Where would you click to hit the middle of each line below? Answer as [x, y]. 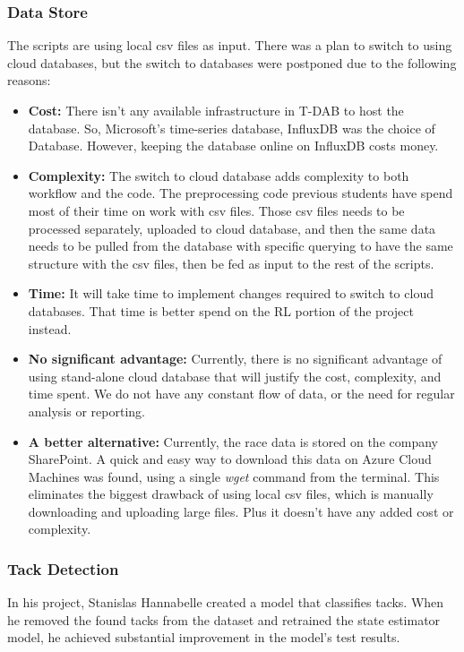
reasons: [29, 80]
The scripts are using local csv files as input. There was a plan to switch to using [230, 45]
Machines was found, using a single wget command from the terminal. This [234, 476]
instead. [50, 328]
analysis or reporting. [86, 411]
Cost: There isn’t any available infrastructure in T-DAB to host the [216, 110]
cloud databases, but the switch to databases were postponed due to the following [232, 62]
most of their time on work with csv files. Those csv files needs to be [216, 210]
